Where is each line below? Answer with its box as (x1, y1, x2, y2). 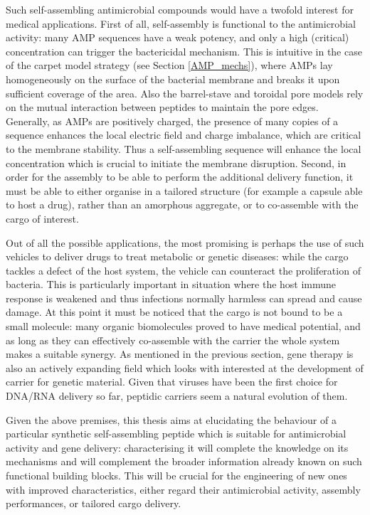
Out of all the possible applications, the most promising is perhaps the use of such (6, 235, 364, 250)
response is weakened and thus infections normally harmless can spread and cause (6, 290, 362, 305)
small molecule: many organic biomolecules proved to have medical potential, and (6, 319, 361, 334)
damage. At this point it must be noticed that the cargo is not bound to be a (6, 304, 343, 319)
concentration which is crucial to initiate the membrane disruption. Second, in (6, 155, 347, 170)
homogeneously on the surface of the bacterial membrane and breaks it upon (6, 71, 340, 86)
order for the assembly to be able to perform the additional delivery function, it (6, 169, 354, 184)
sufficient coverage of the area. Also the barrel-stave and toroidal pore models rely (6, 85, 364, 100)
